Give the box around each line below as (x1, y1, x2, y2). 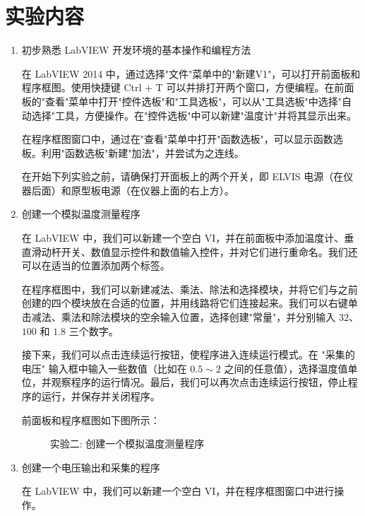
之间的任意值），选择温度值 (224, 360, 348, 375)
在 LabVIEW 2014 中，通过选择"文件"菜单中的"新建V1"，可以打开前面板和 (21, 66, 361, 81)
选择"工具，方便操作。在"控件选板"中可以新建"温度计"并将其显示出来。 (31, 107, 357, 122)
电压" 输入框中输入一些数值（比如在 (21, 360, 187, 375)
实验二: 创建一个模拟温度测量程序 (49, 436, 205, 451)
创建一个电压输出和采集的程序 (21, 459, 160, 474)
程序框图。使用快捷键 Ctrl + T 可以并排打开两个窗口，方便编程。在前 (21, 80, 345, 95)
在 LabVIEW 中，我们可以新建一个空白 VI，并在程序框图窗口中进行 (21, 483, 335, 498)
